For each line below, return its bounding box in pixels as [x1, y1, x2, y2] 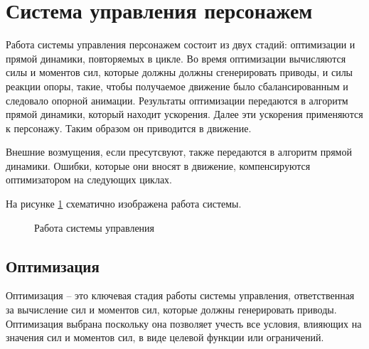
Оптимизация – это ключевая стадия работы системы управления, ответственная [6, 288, 355, 303]
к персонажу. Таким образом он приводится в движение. [6, 120, 252, 135]
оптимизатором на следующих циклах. [6, 172, 173, 187]
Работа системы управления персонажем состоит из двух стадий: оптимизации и [6, 37, 355, 52]
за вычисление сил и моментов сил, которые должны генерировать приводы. [6, 302, 337, 317]
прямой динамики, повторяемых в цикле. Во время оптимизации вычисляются [6, 50, 346, 65]
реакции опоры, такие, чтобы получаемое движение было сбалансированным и [6, 78, 348, 93]
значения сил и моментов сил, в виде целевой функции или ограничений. [6, 330, 324, 345]
